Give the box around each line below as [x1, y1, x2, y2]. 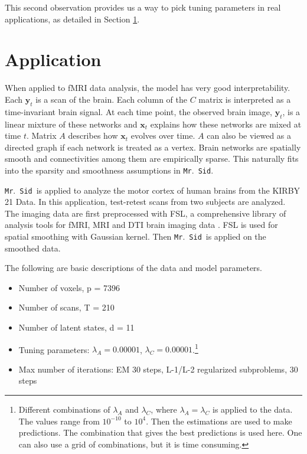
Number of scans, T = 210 [18, 301, 115, 313]
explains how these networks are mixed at [150, 117, 302, 130]
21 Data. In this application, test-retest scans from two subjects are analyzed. [5, 195, 286, 208]
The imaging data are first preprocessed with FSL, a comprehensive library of [5, 207, 286, 219]
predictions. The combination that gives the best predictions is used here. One [18, 426, 302, 439]
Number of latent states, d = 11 [18, 321, 135, 333]
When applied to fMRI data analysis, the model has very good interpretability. [5, 81, 290, 94]
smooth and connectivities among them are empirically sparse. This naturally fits [5, 152, 299, 165]
